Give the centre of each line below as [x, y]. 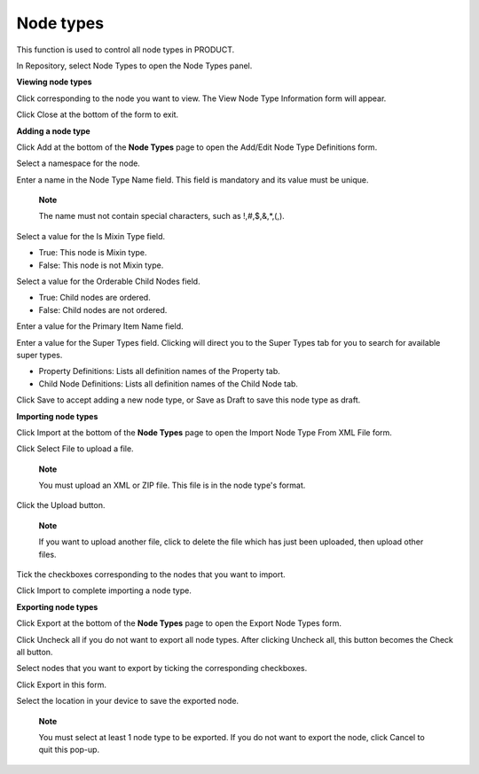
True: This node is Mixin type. [93, 253]
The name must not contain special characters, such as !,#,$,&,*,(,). [162, 216]
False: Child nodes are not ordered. [103, 309]
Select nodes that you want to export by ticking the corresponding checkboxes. [162, 668]
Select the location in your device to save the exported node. [128, 701]
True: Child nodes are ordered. [94, 298]
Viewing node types [54, 82]
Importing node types [57, 416]
